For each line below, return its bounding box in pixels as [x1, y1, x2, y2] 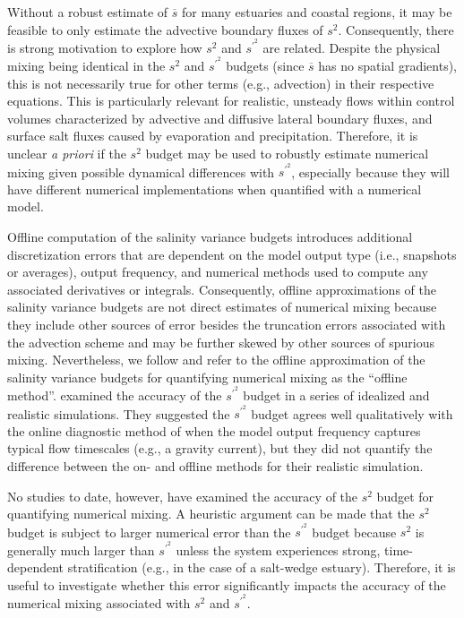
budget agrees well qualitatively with [251, 404, 453, 423]
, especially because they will [291, 162, 450, 181]
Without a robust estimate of [7, 3, 168, 21]
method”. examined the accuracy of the [7, 386, 222, 405]
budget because [312, 522, 397, 541]
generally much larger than [7, 540, 155, 559]
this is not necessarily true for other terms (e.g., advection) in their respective [7, 73, 434, 92]
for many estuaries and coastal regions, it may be [181, 3, 452, 21]
